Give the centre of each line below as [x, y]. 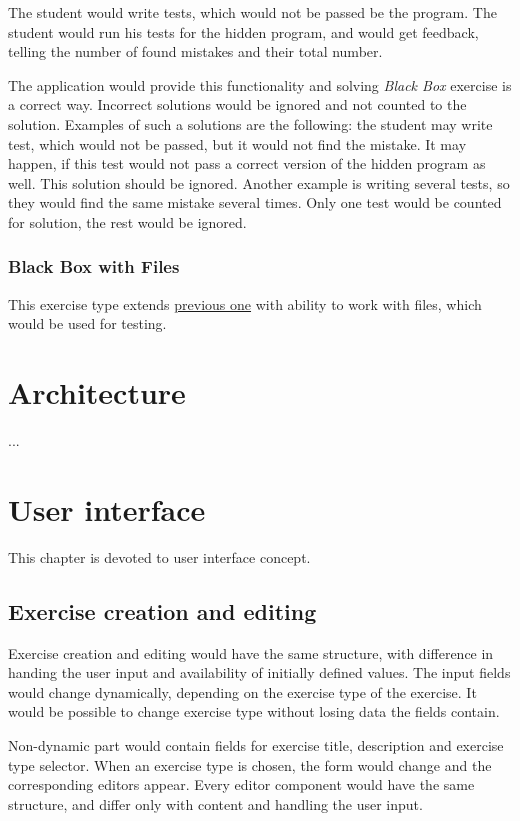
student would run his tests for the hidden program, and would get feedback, [243, 31]
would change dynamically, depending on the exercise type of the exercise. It [242, 691]
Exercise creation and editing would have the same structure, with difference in [251, 652]
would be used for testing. [87, 323]
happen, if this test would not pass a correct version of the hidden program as [247, 163]
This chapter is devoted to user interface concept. [159, 556]
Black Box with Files [94, 266]
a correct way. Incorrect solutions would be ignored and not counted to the [237, 104]
